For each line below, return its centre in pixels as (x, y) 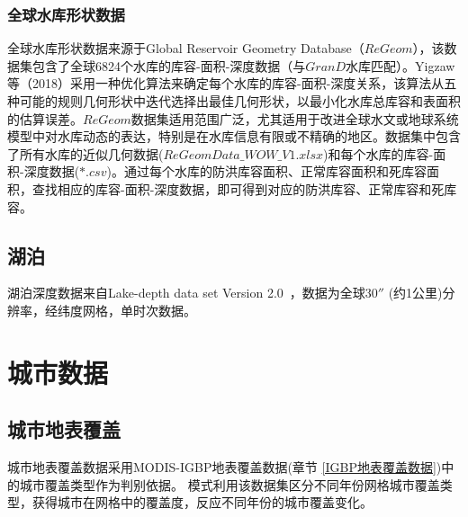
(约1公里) (415, 293)
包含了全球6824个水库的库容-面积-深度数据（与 (169, 65)
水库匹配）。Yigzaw (400, 65)
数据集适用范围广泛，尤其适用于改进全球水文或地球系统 (295, 118)
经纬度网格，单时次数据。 (120, 310)
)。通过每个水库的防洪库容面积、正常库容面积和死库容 (266, 171)
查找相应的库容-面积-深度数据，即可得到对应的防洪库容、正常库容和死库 (244, 188)
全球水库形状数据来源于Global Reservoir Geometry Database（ (186, 48)
